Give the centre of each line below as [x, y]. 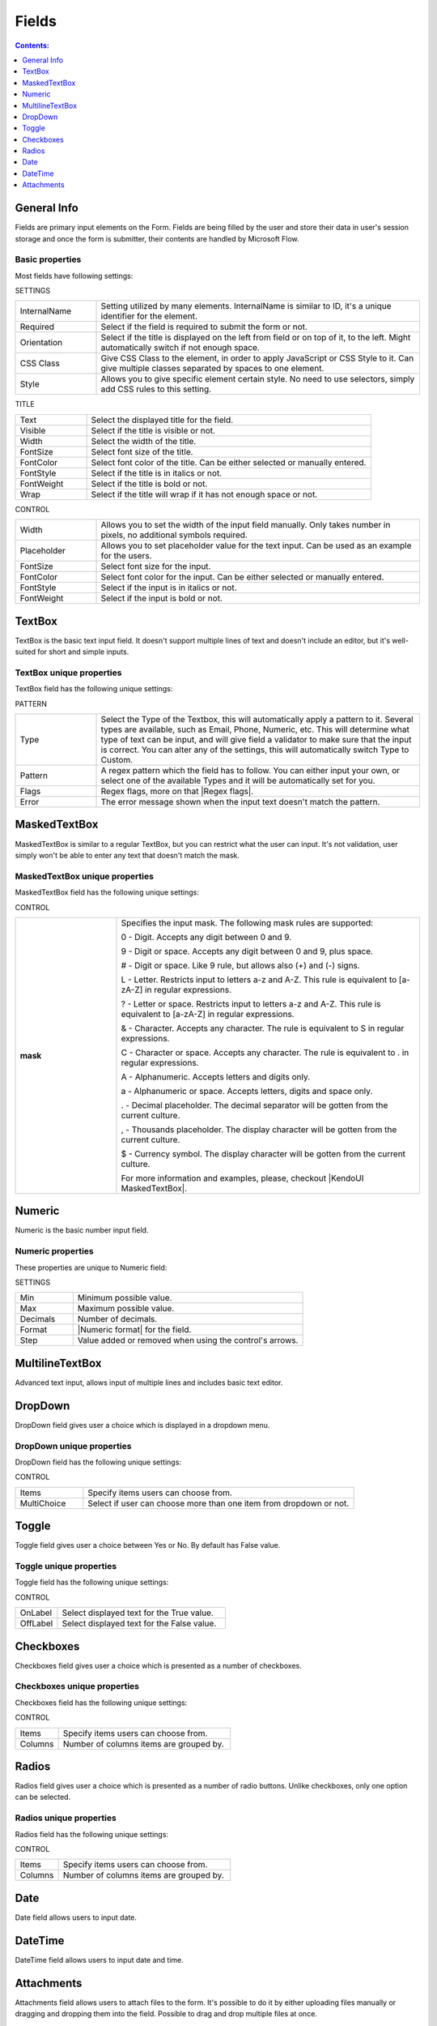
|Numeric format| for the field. [134, 1330]
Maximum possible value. [126, 1309]
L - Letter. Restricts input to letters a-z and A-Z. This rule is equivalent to [259, 979]
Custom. [117, 760]
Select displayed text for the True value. [138, 1613]
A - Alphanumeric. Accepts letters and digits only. [216, 1076]
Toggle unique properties [66, 1566]
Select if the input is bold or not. [161, 598]
